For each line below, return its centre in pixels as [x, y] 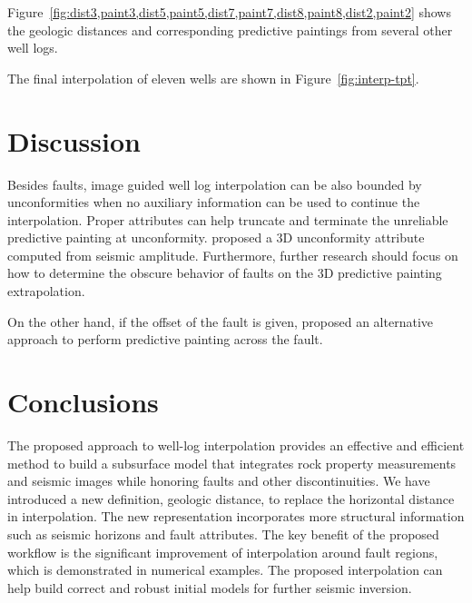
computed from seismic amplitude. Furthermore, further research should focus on [233, 255]
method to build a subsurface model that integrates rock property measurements [232, 463]
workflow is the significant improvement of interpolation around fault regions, [223, 552]
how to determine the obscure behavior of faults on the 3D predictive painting [225, 273]
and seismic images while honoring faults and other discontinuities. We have [219, 481]
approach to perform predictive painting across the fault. [165, 339]
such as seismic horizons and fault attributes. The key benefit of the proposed [223, 534]
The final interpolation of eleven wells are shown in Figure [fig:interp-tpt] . [213, 78]
